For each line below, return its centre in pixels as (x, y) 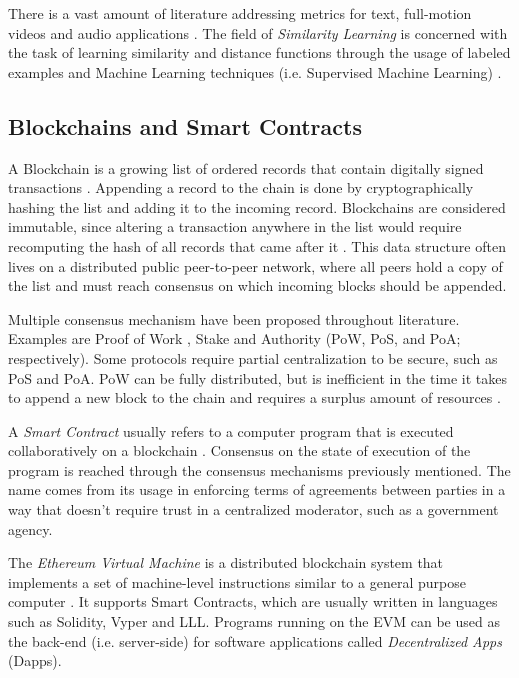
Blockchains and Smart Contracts (185, 125)
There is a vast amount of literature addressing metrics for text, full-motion (240, 13)
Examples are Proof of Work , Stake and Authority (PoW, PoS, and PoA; (234, 338)
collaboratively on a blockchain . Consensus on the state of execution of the (239, 450)
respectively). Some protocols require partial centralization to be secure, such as (253, 357)
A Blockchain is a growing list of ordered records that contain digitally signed (246, 167)
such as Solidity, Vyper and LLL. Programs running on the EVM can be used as (254, 621)
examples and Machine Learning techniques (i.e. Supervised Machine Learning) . (255, 71)
